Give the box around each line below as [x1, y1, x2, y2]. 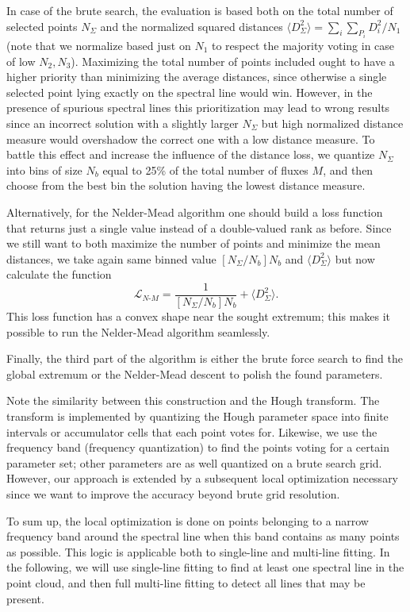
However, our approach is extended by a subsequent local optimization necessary [6, 470, 399, 487]
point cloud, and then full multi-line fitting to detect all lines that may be [6, 574, 366, 591]
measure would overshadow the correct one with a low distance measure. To [6, 130, 375, 147]
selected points [6, 17, 78, 34]
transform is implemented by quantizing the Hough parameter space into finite [6, 407, 389, 424]
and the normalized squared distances [100, 17, 283, 34]
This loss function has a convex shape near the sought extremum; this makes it [6, 308, 391, 324]
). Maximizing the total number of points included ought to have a [71, 52, 395, 69]
